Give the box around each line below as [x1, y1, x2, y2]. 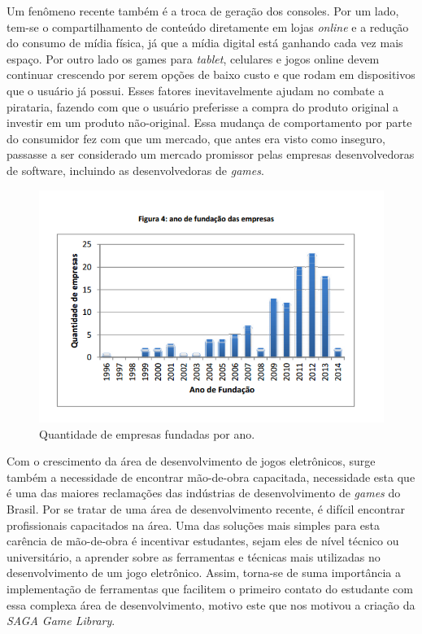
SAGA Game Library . [7, 612, 115, 629]
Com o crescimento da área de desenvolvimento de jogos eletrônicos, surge [7, 453, 376, 470]
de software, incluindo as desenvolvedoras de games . [7, 161, 264, 178]
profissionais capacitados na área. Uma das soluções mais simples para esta [7, 516, 381, 533]
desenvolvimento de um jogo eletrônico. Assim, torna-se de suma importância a [7, 564, 402, 581]
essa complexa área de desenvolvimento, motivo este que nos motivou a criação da [7, 596, 415, 613]
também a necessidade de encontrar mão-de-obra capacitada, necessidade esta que [7, 468, 415, 485]
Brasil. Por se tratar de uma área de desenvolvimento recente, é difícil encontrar [7, 501, 406, 518]
